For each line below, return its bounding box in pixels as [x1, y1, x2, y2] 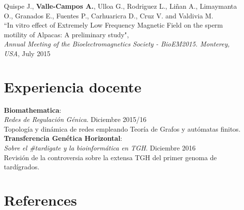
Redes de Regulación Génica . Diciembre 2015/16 [4, 114, 147, 124]
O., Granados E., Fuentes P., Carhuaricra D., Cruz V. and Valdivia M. [4, 10, 214, 20]
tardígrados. [4, 162, 40, 172]
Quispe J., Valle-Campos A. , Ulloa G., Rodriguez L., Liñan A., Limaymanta [4, 1, 237, 11]
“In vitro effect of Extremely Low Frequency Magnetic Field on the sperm [4, 20, 223, 30]
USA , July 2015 [4, 48, 51, 58]
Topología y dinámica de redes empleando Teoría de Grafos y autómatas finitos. [4, 123, 241, 134]
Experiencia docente [4, 76, 142, 96]
